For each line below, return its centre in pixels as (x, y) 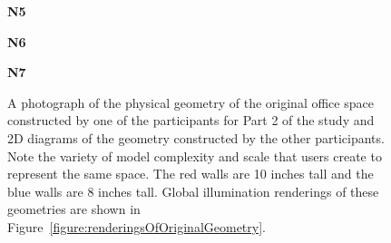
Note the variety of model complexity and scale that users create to (195, 156)
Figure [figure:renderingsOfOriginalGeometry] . (137, 226)
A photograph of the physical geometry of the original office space (191, 102)
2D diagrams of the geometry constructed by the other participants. (196, 137)
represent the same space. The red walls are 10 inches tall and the (191, 174)
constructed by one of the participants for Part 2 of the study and (191, 120)
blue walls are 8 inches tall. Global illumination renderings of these (193, 191)
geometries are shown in (74, 209)
